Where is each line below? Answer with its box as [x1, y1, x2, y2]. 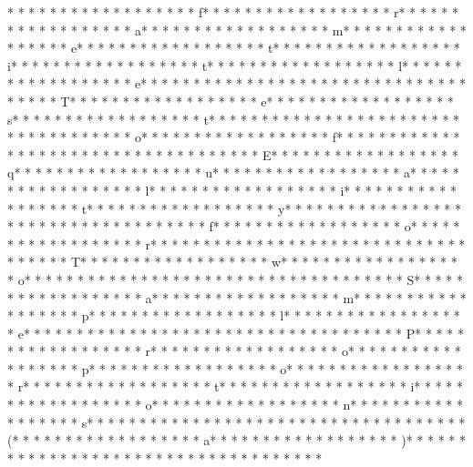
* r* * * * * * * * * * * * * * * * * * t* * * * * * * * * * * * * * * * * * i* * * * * [7, 377, 463, 396]
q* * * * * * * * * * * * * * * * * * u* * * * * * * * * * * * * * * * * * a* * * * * [7, 163, 459, 182]
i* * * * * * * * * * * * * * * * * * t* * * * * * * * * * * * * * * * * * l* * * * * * [7, 56, 462, 75]
